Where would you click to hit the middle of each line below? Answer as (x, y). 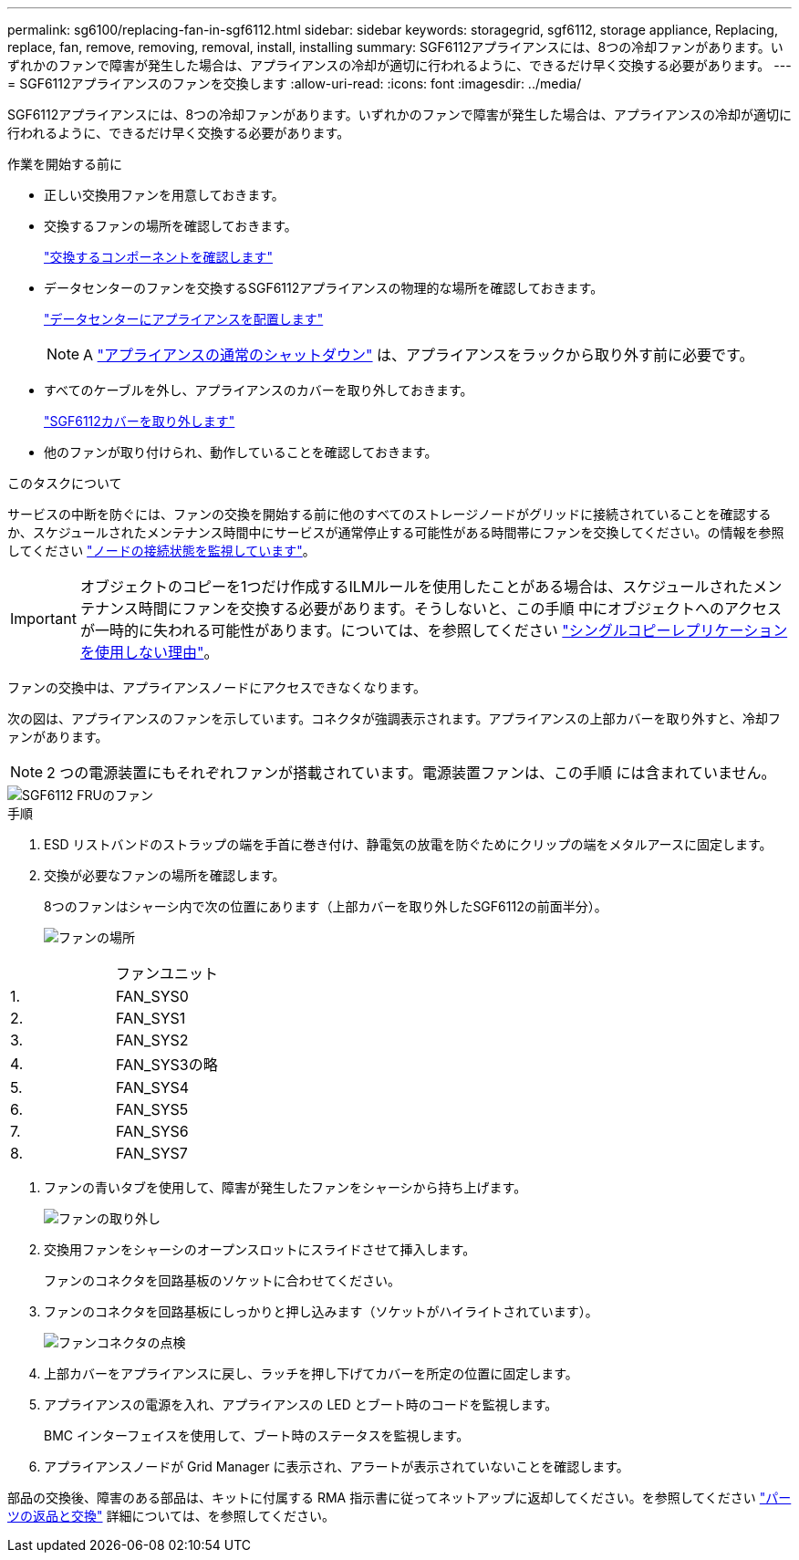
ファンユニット (167, 973)
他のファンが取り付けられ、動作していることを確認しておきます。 (241, 452)
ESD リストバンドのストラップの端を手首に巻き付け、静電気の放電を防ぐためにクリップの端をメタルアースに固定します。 (408, 844)
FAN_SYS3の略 (167, 1065)
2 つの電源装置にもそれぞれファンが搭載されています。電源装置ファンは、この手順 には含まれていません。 (411, 773)
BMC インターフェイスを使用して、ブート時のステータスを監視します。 (257, 1435)
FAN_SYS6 (152, 1131)
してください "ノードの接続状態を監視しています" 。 (161, 551)
